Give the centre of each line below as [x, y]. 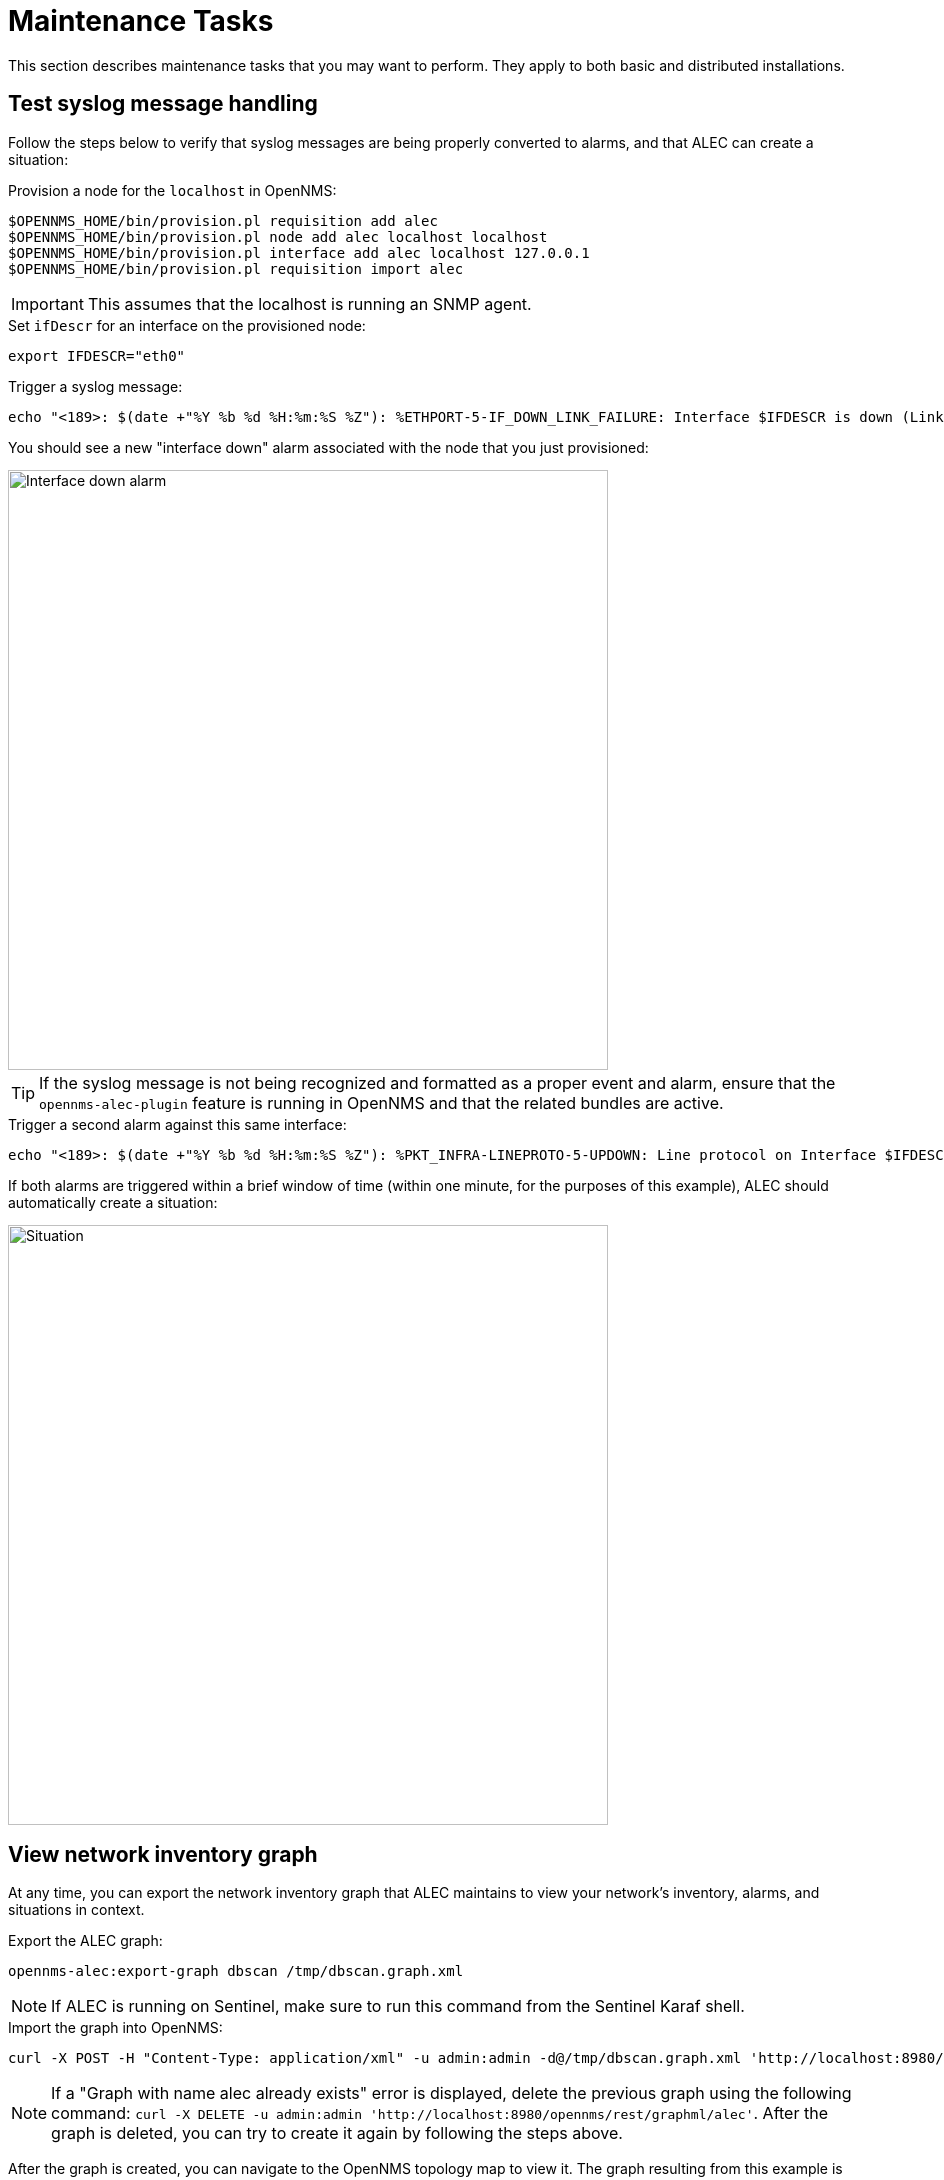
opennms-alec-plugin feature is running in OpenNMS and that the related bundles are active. [381, 1102]
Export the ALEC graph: [85, 1941]
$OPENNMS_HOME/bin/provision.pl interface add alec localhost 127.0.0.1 [299, 252]
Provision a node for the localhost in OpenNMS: [172, 190]
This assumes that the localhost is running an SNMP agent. [309, 303]
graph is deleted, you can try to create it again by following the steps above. [337, 2133]
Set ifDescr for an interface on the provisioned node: [187, 325]
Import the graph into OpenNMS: [115, 2028]
